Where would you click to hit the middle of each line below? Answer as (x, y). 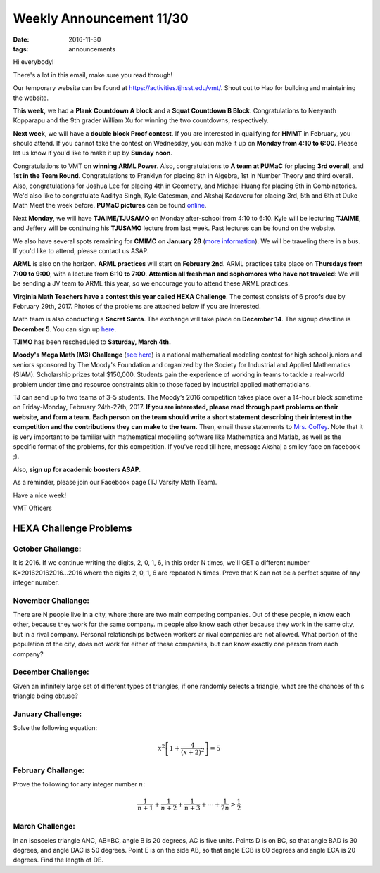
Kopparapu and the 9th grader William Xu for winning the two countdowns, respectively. (141, 120)
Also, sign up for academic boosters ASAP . (77, 469)
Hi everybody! (33, 62)
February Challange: (49, 770)
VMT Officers (33, 508)
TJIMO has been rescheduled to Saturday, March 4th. (92, 342)
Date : (21, 39)
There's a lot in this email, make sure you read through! (93, 75)
